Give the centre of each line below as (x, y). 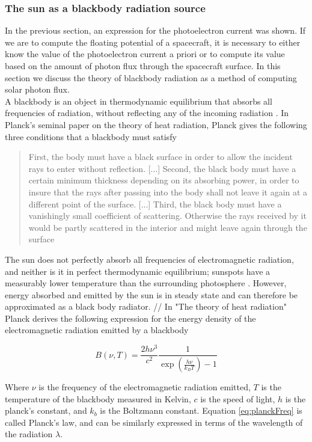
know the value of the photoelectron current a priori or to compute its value (145, 54)
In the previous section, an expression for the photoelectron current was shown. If (155, 30)
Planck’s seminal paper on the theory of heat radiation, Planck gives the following (156, 124)
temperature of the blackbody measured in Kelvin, (98, 398)
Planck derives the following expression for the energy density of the (130, 318)
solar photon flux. (37, 89)
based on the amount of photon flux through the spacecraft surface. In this (143, 66)
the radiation (29, 434)
